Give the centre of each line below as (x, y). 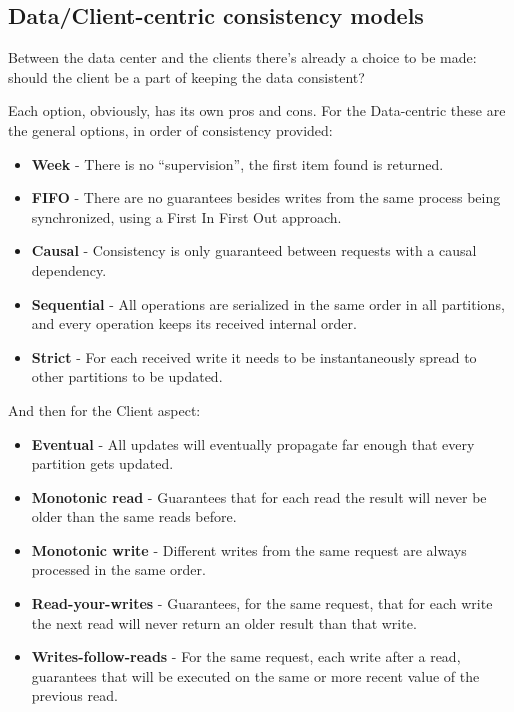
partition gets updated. (102, 463)
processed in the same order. (118, 569)
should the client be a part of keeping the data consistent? (186, 76)
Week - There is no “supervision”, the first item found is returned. (237, 163)
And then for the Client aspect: (104, 409)
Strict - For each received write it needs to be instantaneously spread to (254, 356)
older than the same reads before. (134, 516)
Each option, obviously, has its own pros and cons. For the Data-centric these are (257, 110)
